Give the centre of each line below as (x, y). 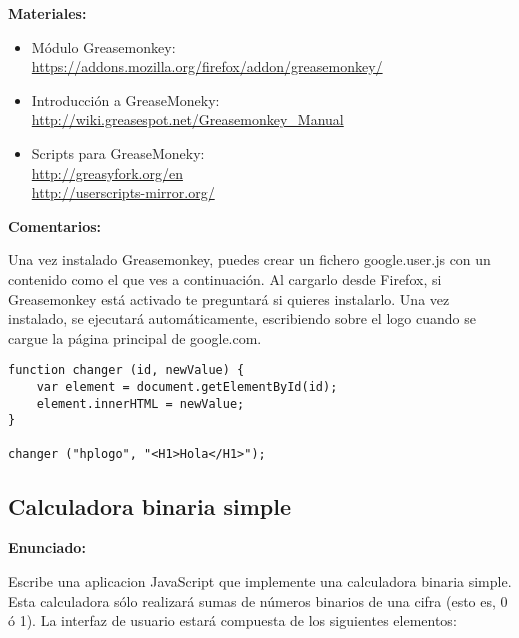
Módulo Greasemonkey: (103, 46)
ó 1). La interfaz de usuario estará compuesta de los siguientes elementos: (232, 620)
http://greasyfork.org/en (107, 172)
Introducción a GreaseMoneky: (125, 99)
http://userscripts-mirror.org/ (123, 192)
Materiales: (47, 13)
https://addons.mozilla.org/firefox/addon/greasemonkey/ (207, 66)
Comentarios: (55, 225)
